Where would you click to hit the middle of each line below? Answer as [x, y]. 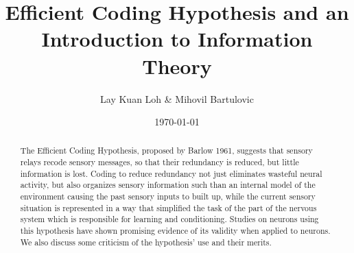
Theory [177, 65]
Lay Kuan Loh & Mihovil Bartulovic [177, 98]
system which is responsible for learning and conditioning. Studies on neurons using [169, 219]
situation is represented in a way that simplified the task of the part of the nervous [168, 207]
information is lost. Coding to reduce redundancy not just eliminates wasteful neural [171, 173]
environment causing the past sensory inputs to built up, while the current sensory [168, 196]
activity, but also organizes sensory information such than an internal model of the [168, 185]
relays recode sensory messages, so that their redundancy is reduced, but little [160, 162]
